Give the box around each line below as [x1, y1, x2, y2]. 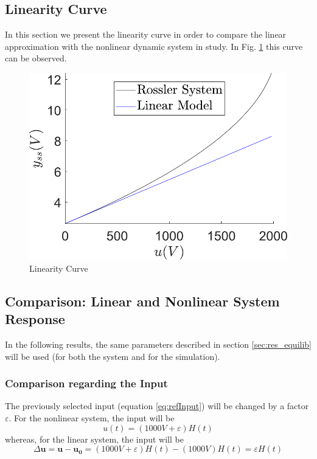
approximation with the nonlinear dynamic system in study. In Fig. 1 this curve [5, 40, 303, 52]
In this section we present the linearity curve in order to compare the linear [5, 28, 287, 41]
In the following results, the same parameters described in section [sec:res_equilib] [5, 338, 312, 351]
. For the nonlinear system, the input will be [9, 412, 175, 424]
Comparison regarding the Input [5, 376, 168, 391]
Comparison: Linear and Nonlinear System [5, 291, 280, 310]
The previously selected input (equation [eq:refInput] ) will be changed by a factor [5, 399, 309, 412]
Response [5, 309, 65, 328]
